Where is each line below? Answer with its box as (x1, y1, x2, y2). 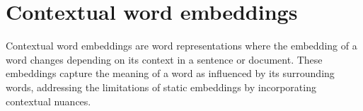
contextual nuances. (6, 93, 91, 108)
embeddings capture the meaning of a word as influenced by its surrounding (6, 66, 335, 81)
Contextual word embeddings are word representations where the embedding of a (6, 38, 357, 53)
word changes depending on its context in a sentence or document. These (6, 52, 323, 66)
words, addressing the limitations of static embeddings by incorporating (6, 79, 316, 94)
